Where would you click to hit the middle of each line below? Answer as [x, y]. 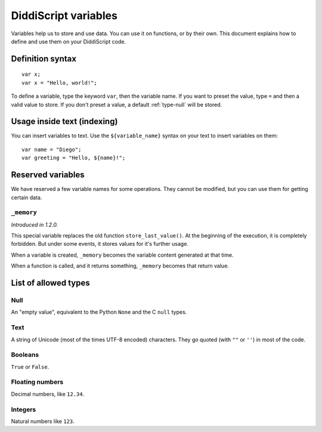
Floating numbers [37, 382]
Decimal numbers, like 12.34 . [48, 394]
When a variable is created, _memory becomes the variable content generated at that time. [122, 255]
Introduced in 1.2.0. [35, 224]
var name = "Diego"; [52, 149]
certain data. [27, 198]
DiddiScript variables [64, 16]
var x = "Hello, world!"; [60, 83]
